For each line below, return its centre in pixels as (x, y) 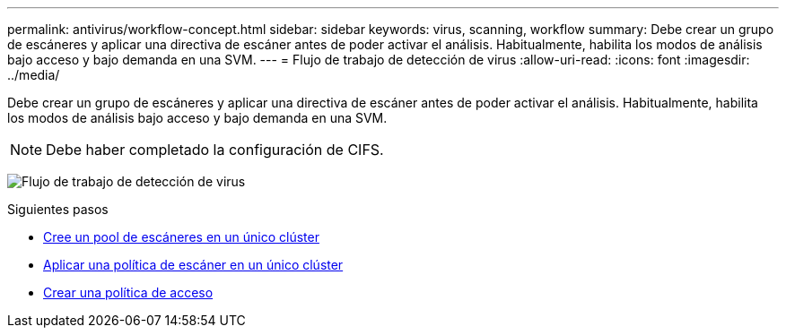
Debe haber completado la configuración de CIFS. (215, 150)
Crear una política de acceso (128, 292)
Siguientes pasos (58, 209)
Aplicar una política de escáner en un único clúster (193, 265)
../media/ (34, 75)
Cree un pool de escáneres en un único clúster (181, 237)
